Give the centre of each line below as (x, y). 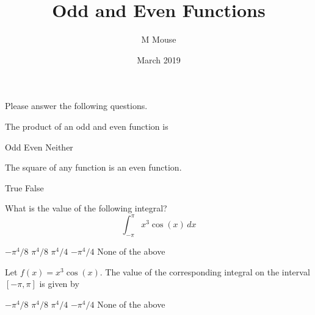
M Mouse (159, 39)
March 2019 (159, 59)
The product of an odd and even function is (87, 126)
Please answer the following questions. (76, 106)
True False (24, 187)
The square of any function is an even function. (93, 167)
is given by (59, 284)
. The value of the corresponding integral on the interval (205, 271)
